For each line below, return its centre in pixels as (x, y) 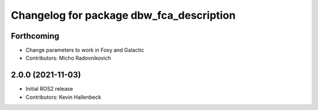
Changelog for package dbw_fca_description (123, 15)
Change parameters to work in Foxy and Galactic (85, 50)
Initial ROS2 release (49, 89)
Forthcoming (35, 36)
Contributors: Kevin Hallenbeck (63, 97)
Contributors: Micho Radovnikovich (68, 58)
